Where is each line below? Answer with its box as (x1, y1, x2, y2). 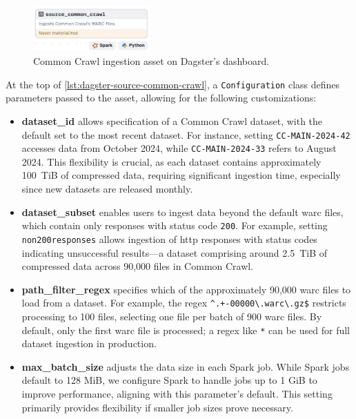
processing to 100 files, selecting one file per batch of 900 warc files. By (21, 309, 322, 323)
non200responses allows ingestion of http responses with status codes (21, 231, 317, 246)
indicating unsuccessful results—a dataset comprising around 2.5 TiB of (21, 245, 328, 260)
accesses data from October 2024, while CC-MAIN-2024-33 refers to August (21, 141, 337, 155)
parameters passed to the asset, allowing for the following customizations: (6, 90, 317, 105)
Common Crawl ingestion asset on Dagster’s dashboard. (33, 54, 270, 68)
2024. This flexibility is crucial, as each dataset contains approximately (21, 154, 322, 168)
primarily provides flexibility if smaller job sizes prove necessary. (21, 400, 293, 414)
